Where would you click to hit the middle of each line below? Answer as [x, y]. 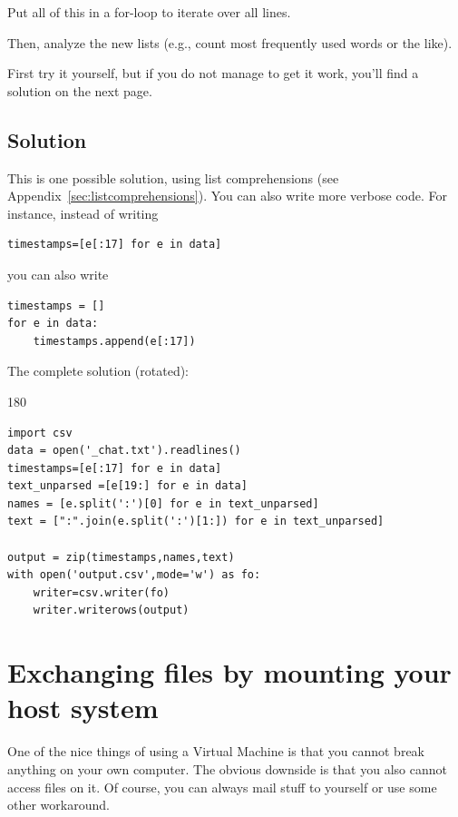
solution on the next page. [80, 90]
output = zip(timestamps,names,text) [121, 557]
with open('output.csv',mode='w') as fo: [134, 575]
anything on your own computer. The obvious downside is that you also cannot [227, 768]
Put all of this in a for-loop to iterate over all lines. [149, 12]
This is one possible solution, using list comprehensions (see [173, 177]
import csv [40, 433]
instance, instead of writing [83, 213]
